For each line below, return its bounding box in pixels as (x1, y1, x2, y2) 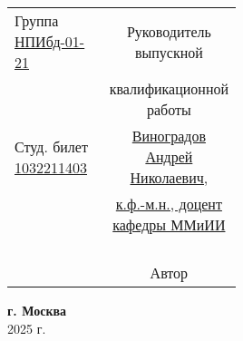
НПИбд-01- (15, 31, 85, 52)
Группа (15, 10, 59, 31)
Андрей (145, 146, 193, 167)
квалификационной (109, 78, 228, 99)
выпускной (134, 41, 203, 63)
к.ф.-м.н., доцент (115, 193, 222, 214)
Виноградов (131, 125, 206, 146)
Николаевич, (130, 167, 209, 188)
